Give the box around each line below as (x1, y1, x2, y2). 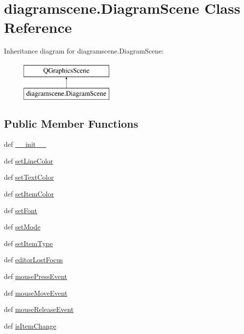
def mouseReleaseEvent (4, 304, 74, 314)
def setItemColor (4, 189, 54, 199)
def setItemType (4, 238, 53, 248)
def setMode (4, 222, 41, 232)
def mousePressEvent (4, 271, 67, 281)
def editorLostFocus (4, 254, 63, 265)
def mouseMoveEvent (4, 287, 68, 298)
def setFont (4, 205, 37, 215)
